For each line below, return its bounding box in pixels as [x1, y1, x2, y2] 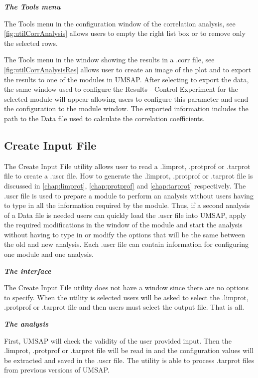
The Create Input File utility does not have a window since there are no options [4, 282, 249, 293]
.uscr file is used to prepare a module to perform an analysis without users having [4, 190, 254, 200]
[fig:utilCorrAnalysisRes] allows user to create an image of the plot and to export [4, 64, 252, 74]
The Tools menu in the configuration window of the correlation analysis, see [4, 18, 236, 28]
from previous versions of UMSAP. [4, 365, 110, 375]
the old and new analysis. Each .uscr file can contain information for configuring [4, 239, 249, 249]
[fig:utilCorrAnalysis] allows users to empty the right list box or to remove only [4, 28, 246, 38]
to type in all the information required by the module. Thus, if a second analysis [4, 200, 250, 210]
